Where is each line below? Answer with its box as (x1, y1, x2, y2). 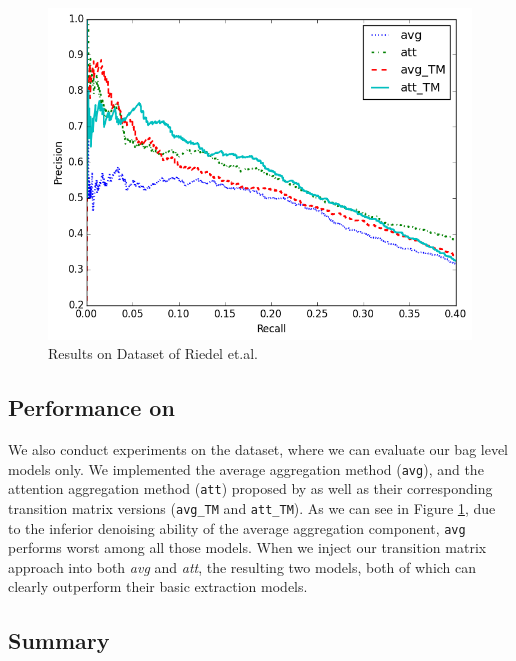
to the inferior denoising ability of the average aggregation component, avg (8, 517, 466, 538)
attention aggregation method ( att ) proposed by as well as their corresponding (8, 478, 493, 499)
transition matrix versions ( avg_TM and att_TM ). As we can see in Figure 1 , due (8, 497, 496, 518)
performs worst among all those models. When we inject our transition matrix (8, 537, 487, 558)
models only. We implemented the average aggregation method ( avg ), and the (8, 458, 484, 479)
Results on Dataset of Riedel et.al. (48, 343, 259, 364)
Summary (8, 625, 110, 656)
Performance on (8, 392, 175, 423)
